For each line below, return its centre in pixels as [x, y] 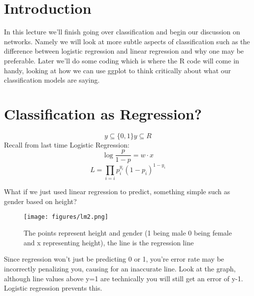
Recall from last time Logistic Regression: [67, 144]
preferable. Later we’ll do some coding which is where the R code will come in [122, 60]
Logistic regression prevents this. [53, 288]
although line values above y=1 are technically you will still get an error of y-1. [124, 278]
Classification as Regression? [103, 113]
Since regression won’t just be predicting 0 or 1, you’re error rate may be [114, 259]
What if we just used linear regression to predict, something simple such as [117, 192]
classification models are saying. [52, 80]
